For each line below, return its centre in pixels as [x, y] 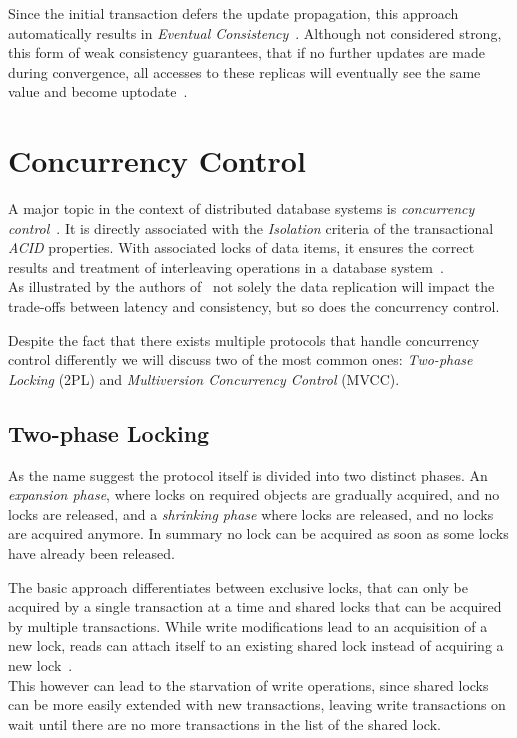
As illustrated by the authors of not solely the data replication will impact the [251, 286]
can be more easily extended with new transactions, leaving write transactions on [257, 704]
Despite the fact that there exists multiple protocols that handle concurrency [244, 339]
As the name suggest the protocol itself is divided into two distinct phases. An [248, 474]
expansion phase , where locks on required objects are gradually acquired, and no [254, 494]
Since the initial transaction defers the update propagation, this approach [233, 13]
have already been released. [91, 553]
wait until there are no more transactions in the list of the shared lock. [224, 723]
